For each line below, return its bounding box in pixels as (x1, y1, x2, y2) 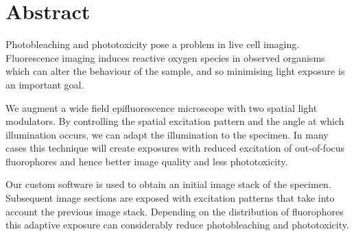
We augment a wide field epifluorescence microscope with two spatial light (5, 100, 318, 115)
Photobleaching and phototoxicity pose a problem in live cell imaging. (5, 37, 300, 51)
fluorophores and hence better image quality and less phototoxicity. (5, 154, 288, 168)
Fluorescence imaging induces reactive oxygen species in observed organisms (5, 50, 325, 64)
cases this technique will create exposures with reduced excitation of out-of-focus (5, 141, 345, 155)
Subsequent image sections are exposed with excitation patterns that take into (5, 191, 335, 205)
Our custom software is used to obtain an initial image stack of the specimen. (5, 177, 331, 191)
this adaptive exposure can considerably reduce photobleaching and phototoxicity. (5, 217, 349, 232)
